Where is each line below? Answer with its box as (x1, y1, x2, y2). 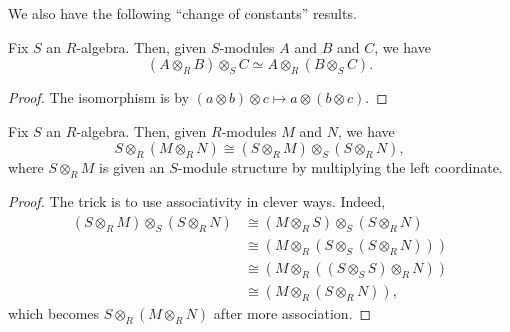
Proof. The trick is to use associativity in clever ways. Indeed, (8, 191, 386, 212)
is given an (99, 157, 165, 178)
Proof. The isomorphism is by (8, 87, 190, 108)
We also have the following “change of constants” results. (8, 3, 357, 23)
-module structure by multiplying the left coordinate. (177, 157, 503, 178)
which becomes (8, 302, 100, 323)
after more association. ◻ (213, 302, 372, 323)
